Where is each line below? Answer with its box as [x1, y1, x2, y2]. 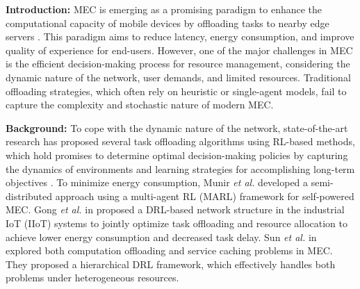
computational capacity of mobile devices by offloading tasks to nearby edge [6, 15, 329, 30]
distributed [6, 188, 53, 203]
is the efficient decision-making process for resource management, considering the [6, 56, 350, 71]
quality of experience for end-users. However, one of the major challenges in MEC [6, 42, 353, 57]
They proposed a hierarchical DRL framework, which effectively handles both [6, 256, 336, 271]
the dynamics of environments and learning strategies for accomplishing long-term [6, 161, 355, 176]
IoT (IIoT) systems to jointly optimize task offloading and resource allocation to [6, 215, 347, 230]
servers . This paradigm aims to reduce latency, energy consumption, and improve [6, 29, 354, 44]
